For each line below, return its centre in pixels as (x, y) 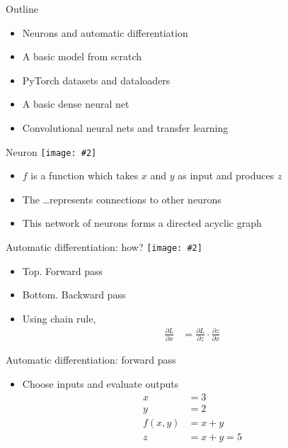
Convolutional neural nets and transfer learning (125, 127)
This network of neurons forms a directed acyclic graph (142, 223)
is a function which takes (85, 175)
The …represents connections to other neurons (122, 199)
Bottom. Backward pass (74, 295)
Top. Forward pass (63, 270)
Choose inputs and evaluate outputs (100, 383)
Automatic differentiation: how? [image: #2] (104, 247)
